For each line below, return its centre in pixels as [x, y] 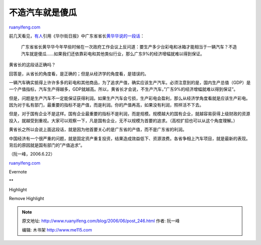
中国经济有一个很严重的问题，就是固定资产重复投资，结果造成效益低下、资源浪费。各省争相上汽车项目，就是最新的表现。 [130, 138]
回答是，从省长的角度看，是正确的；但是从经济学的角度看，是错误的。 [79, 74]
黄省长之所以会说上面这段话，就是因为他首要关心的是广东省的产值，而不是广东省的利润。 [98, 130]
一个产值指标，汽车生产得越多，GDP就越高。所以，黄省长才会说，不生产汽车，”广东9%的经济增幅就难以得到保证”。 [123, 89]
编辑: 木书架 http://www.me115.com [57, 230]
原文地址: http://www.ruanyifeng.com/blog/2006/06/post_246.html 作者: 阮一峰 [101, 221]
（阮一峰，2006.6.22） [32, 154]
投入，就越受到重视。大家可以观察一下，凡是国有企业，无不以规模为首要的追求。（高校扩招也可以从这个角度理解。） [123, 121]
